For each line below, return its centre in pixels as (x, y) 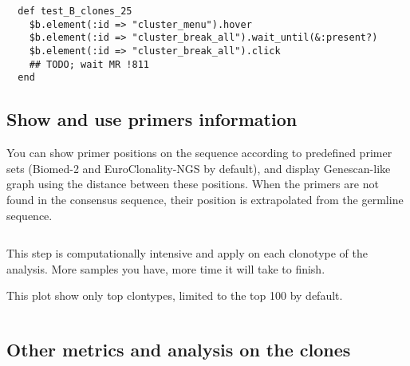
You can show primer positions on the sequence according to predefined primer (199, 153)
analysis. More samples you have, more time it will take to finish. (166, 268)
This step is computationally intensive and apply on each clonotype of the (187, 253)
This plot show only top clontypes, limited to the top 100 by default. (175, 295)
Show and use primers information (152, 119)
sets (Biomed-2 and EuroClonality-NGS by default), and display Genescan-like (199, 168)
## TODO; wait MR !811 (89, 64)
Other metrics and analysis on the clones (179, 350)
